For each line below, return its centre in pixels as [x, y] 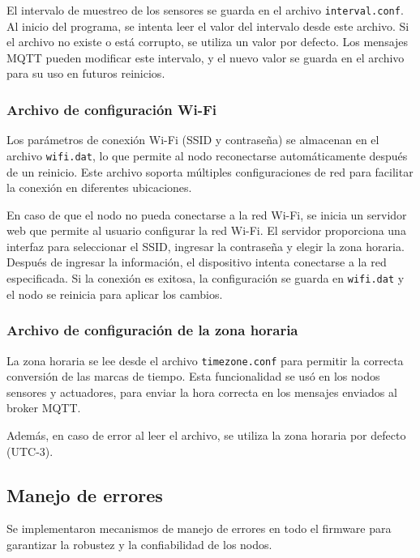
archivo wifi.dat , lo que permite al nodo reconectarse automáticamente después [207, 155]
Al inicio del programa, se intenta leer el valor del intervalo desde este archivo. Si [208, 26]
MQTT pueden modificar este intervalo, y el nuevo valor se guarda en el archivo [206, 57]
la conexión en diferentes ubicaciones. [99, 187]
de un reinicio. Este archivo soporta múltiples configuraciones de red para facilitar [210, 171]
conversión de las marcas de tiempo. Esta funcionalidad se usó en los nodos [193, 376]
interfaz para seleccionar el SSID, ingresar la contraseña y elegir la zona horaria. [206, 246]
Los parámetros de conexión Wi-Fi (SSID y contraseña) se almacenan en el [193, 140]
